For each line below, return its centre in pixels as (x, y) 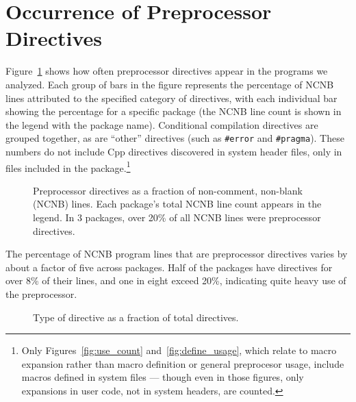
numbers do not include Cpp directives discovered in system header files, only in (174, 151)
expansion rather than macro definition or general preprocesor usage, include (183, 363)
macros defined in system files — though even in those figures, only (163, 377)
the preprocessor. (41, 293)
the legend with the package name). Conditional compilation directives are (162, 124)
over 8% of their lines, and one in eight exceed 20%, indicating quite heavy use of (176, 280)
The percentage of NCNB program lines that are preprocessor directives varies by (177, 254)
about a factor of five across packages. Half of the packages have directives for (169, 267)
